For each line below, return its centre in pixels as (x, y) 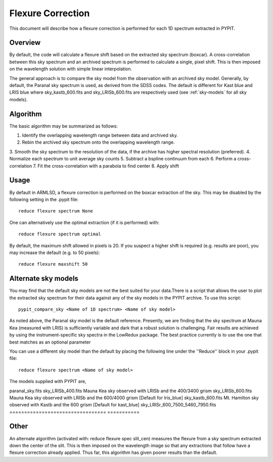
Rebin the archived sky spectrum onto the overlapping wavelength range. (98, 142)
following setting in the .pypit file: (44, 199)
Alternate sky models (44, 279)
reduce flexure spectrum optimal (60, 234)
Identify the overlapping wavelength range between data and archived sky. (100, 135)
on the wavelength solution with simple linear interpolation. (71, 69)
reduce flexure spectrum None (56, 211)
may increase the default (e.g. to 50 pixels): (55, 253)
